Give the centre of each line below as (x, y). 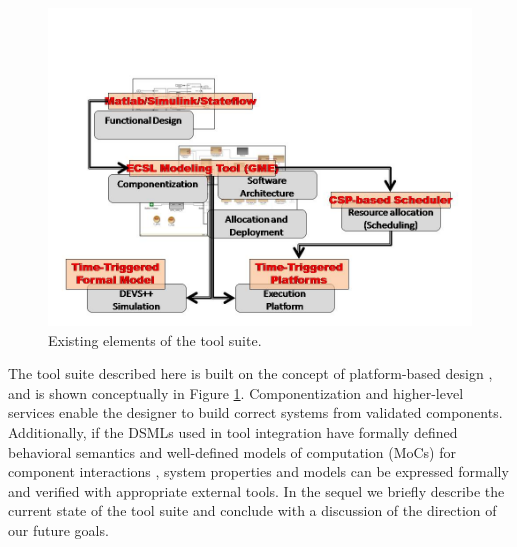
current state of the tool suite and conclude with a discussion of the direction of (252, 510)
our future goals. (58, 529)
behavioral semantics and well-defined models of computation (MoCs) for (232, 451)
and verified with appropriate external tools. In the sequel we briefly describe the (256, 490)
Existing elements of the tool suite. (155, 339)
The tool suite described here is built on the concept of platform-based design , (250, 373)
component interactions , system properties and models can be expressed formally (258, 471)
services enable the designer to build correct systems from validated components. (255, 412)
